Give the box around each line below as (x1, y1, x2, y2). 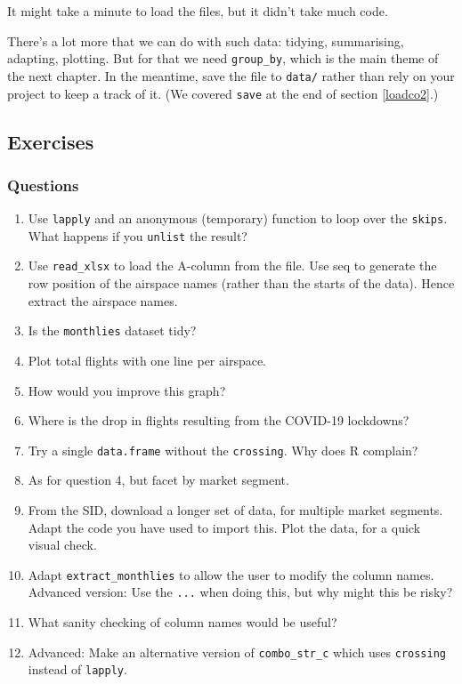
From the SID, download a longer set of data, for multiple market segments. (28, 501, 443, 519)
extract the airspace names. (28, 291, 178, 310)
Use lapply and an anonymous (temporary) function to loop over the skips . (28, 209, 448, 228)
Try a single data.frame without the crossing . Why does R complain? (28, 440, 418, 459)
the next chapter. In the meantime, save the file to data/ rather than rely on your (7, 66, 455, 84)
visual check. (28, 535, 97, 554)
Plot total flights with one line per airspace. (28, 350, 267, 369)
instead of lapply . (28, 660, 127, 679)
